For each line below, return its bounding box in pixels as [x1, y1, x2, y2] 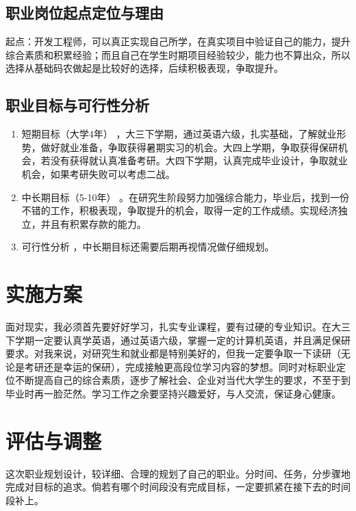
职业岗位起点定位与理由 [5, 2, 164, 23]
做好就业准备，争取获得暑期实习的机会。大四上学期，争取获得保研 [40, 140, 338, 154]
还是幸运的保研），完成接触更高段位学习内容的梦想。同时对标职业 [43, 359, 336, 374]
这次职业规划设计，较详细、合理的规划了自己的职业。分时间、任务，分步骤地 [5, 466, 351, 480]
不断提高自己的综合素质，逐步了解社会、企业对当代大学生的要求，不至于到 [14, 373, 351, 387]
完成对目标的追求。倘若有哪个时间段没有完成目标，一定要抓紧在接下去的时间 [5, 480, 351, 494]
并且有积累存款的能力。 [40, 216, 147, 231]
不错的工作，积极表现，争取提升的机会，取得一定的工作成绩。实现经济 [21, 203, 338, 218]
